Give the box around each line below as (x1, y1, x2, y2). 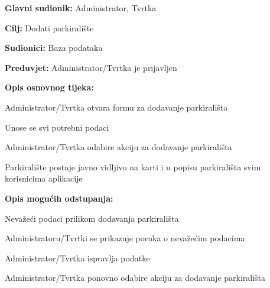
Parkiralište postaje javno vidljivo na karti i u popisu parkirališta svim (5, 160, 261, 173)
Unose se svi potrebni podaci (5, 121, 109, 133)
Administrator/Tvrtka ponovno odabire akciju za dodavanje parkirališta (5, 271, 266, 284)
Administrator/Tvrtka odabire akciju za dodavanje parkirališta (5, 141, 232, 153)
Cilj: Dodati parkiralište (5, 21, 94, 34)
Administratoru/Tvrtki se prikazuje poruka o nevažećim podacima (5, 232, 245, 244)
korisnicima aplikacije (5, 172, 83, 185)
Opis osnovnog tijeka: (5, 81, 94, 93)
